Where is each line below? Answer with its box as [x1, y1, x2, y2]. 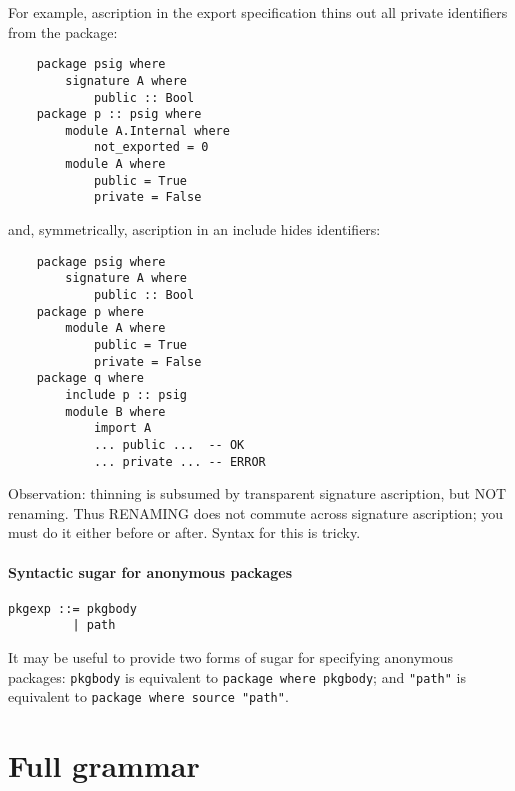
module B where [65, 404, 166, 419]
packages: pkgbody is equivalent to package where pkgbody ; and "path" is [8, 666, 466, 687]
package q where [36, 371, 145, 386]
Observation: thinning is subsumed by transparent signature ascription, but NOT [8, 483, 507, 504]
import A [93, 421, 152, 436]
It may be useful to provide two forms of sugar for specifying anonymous [8, 647, 454, 668]
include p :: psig [65, 387, 187, 402]
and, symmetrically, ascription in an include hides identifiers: [8, 219, 381, 240]
